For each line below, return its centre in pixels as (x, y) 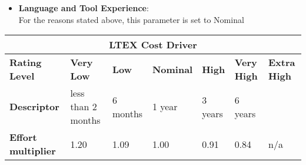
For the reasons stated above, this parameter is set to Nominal (131, 19)
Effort (23, 137)
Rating (26, 62)
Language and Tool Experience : (84, 8)
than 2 (84, 107)
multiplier (33, 151)
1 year (165, 107)
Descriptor (34, 107)
